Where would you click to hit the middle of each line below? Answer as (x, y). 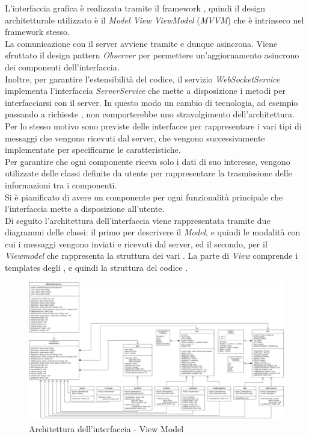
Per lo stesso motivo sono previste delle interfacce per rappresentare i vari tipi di (153, 126)
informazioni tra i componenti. (61, 184)
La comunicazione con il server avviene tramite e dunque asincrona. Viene (141, 43)
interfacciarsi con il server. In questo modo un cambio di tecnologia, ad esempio (151, 102)
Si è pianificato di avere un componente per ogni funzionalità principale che (144, 197)
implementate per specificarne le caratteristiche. (93, 150)
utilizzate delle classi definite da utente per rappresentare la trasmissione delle (148, 173)
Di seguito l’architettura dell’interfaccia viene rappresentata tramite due (138, 220)
